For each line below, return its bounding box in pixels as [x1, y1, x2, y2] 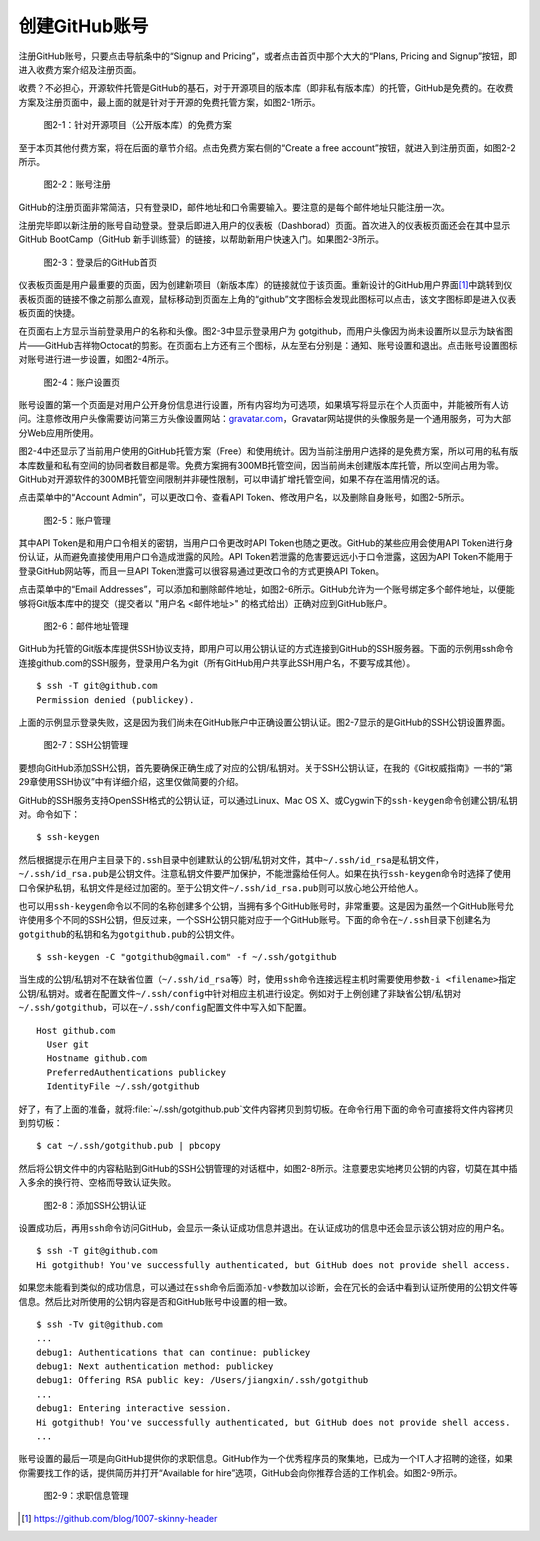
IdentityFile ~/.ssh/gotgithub [46, 1081, 200, 1092]
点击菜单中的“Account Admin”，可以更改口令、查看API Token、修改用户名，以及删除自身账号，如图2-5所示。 [18, 491, 470, 504]
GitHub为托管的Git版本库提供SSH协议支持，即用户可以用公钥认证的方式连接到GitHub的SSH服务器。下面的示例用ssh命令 [18, 643, 514, 655]
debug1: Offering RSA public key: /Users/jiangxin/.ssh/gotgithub [36, 1375, 369, 1386]
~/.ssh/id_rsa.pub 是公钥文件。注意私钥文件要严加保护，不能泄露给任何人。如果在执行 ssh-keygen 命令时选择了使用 [18, 868, 512, 880]
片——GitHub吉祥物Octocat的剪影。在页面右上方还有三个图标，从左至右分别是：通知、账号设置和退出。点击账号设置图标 [18, 339, 518, 351]
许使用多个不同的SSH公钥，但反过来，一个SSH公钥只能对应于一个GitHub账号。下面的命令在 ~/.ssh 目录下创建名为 [18, 914, 491, 926]
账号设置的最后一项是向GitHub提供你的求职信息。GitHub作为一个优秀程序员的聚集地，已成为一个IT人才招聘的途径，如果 [18, 1453, 514, 1465]
